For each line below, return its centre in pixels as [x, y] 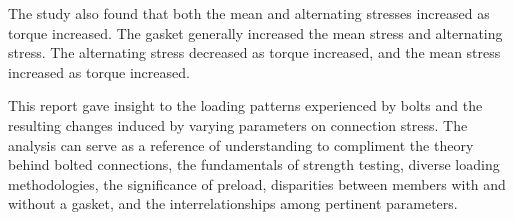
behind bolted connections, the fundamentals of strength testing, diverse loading [254, 164]
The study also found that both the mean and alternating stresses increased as [249, 13]
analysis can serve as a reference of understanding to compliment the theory [241, 144]
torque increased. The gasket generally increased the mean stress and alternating [255, 32]
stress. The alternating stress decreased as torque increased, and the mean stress [254, 52]
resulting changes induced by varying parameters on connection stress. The [238, 124]
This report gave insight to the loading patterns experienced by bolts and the [245, 105]
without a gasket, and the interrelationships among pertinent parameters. [233, 203]
